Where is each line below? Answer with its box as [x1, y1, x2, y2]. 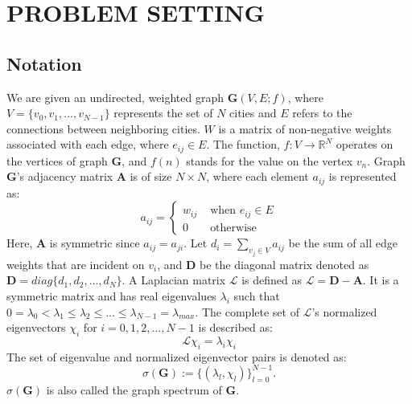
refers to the [292, 104, 352, 121]
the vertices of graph [6, 152, 108, 169]
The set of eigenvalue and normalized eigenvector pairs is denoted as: [6, 348, 347, 365]
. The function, [206, 136, 280, 153]
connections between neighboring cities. [6, 120, 200, 137]
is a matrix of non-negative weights [218, 120, 392, 137]
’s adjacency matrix [16, 168, 113, 185]
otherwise [210, 222, 257, 234]
